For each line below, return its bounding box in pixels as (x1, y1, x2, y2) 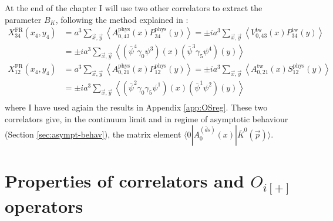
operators (5, 194, 83, 218)
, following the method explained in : (55, 13, 189, 25)
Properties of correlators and (5, 169, 244, 193)
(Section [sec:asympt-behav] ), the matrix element (5, 128, 181, 140)
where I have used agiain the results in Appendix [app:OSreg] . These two (5, 101, 268, 113)
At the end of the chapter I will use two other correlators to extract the (5, 2, 263, 14)
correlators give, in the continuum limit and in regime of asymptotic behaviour (5, 112, 288, 125)
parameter (5, 13, 42, 25)
